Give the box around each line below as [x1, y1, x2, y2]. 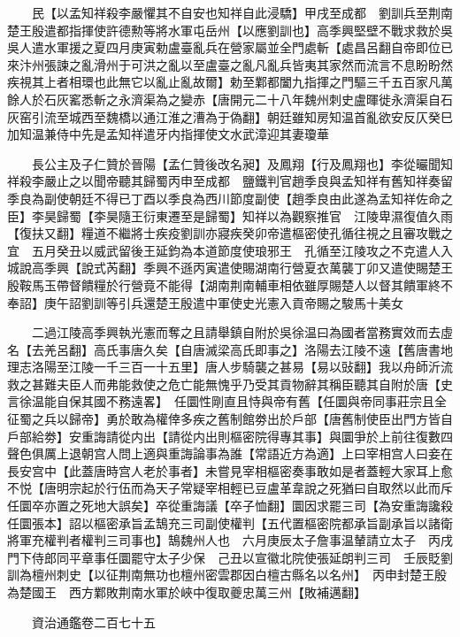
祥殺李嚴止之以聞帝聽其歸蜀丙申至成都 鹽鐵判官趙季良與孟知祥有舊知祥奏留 [7, 172, 453, 190]
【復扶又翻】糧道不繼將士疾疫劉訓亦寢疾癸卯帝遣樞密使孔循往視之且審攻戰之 [7, 224, 453, 242]
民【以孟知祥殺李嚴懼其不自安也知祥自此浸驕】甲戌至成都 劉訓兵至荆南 [31, 4, 453, 21]
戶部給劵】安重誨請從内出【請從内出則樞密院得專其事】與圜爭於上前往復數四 [7, 426, 453, 445]
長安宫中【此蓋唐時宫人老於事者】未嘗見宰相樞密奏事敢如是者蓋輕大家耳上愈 [7, 461, 453, 480]
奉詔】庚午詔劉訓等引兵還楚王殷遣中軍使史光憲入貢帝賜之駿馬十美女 [7, 293, 403, 311]
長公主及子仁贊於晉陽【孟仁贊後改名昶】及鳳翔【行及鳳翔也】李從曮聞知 [31, 154, 453, 173]
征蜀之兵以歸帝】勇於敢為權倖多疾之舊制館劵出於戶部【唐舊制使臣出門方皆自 [7, 410, 453, 428]
